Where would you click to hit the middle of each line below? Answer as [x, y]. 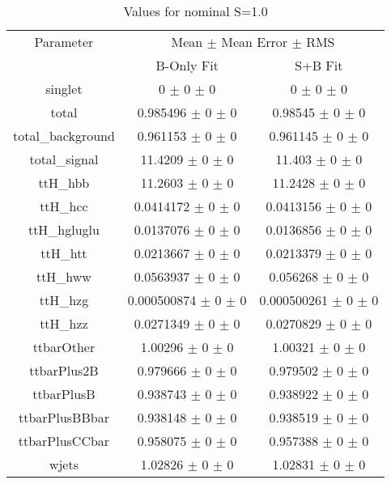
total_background [64, 136]
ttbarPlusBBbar [64, 417]
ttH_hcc [64, 206]
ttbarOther [64, 347]
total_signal [64, 159]
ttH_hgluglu [64, 229]
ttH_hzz [64, 323]
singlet [64, 89]
